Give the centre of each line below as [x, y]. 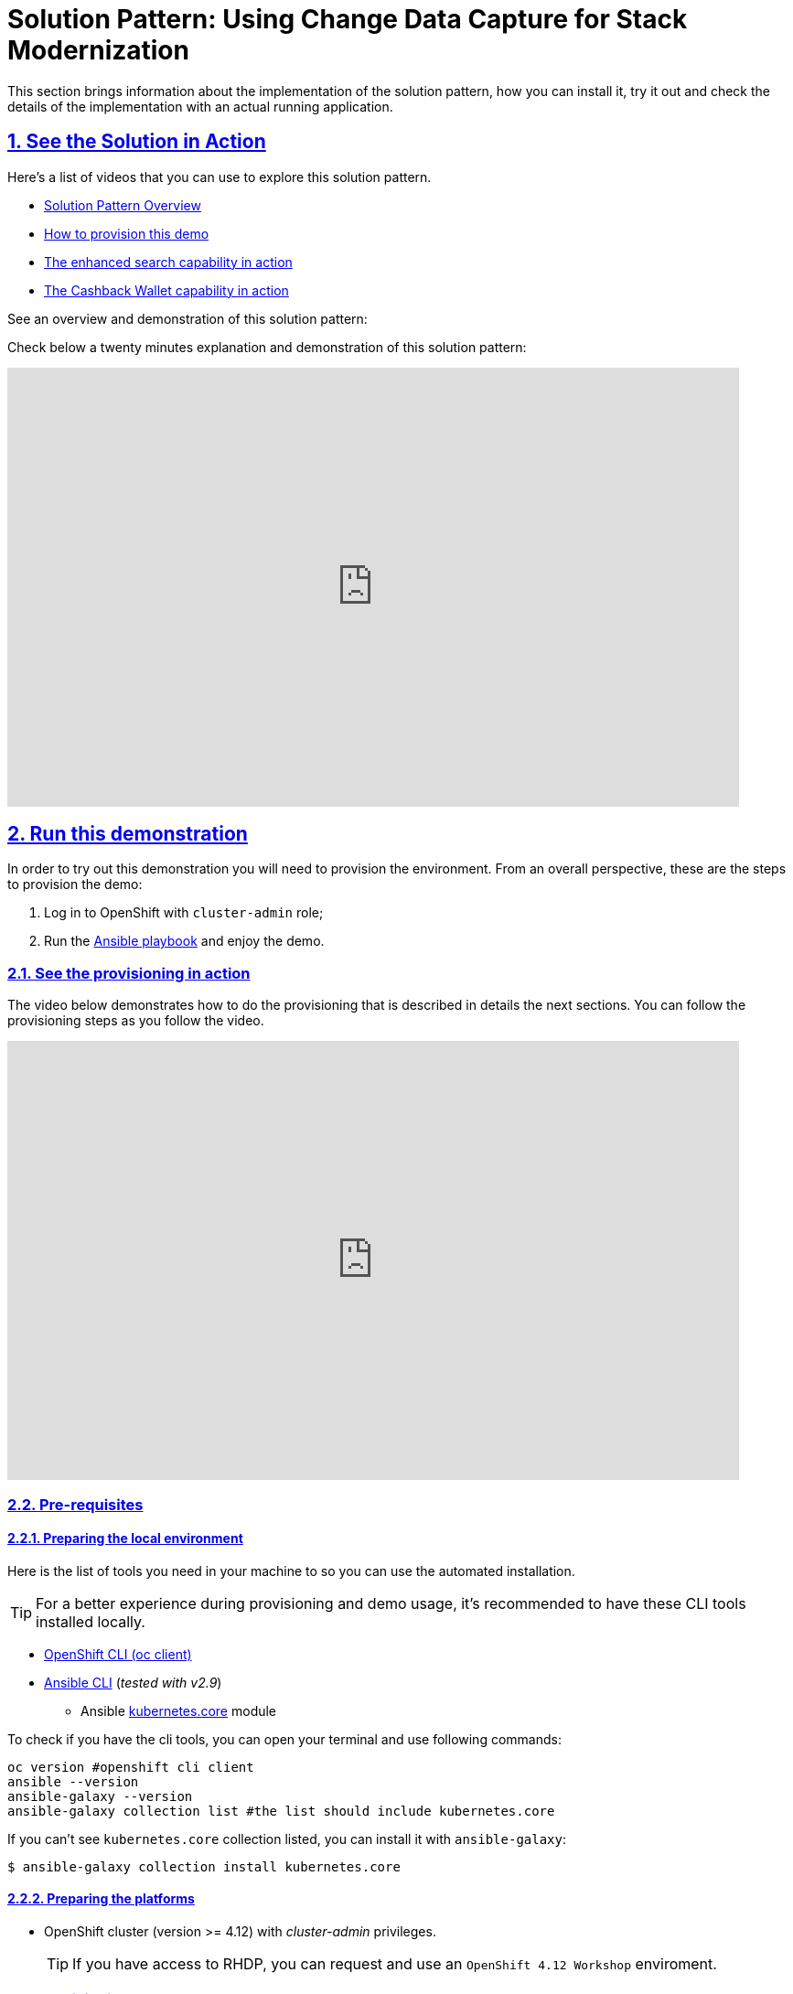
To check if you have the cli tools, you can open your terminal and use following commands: [284, 1739]
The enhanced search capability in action [168, 262]
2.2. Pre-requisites [75, 1504]
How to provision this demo [127, 233]
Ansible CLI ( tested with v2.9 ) [133, 1682]
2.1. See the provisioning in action [129, 973]
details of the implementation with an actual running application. [200, 106]
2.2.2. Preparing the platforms [101, 1899]
